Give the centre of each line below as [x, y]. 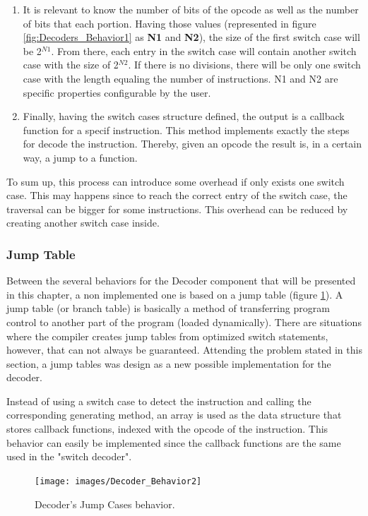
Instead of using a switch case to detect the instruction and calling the [159, 401]
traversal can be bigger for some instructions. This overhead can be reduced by [177, 209]
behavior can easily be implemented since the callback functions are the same [174, 442]
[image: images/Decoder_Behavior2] [118, 481]
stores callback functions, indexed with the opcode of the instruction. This [167, 429]
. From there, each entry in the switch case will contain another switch [204, 50]
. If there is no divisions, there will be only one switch [244, 65]
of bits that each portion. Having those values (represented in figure [170, 23]
